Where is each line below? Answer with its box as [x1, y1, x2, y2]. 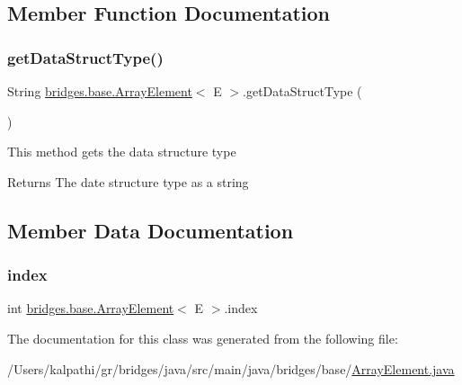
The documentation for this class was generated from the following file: [7, 328, 398, 347]
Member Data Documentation [7, 216, 294, 244]
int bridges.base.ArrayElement [7, 299, 174, 318]
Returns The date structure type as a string [7, 172, 249, 191]
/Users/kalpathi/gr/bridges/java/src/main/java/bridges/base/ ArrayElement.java [7, 359, 455, 378]
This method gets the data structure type [7, 142, 236, 161]
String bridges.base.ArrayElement [7, 82, 192, 100]
